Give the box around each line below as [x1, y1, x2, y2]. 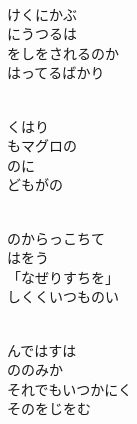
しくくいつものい [7, 286, 119, 307]
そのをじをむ [7, 398, 91, 419]
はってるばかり [7, 62, 105, 83]
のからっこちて [7, 227, 105, 248]
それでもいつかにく [7, 378, 133, 399]
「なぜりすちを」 [7, 266, 119, 287]
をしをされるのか [7, 42, 119, 63]
